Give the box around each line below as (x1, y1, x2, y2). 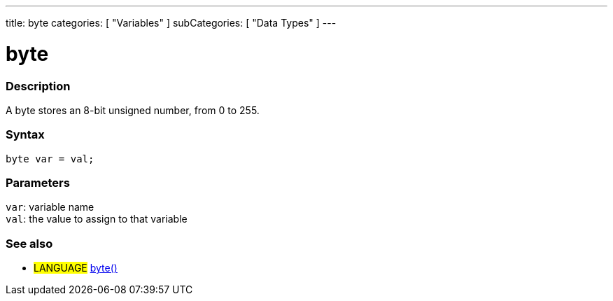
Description (6, 78, 71, 93)
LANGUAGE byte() (34, 262, 118, 274)
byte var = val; (6, 153, 94, 164)
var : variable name (6, 201, 94, 213)
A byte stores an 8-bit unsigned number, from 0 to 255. (6, 104, 260, 116)
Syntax (6, 127, 45, 142)
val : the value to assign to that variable (6, 213, 188, 225)
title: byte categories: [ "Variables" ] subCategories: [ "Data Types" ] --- (6, 17, 337, 29)
